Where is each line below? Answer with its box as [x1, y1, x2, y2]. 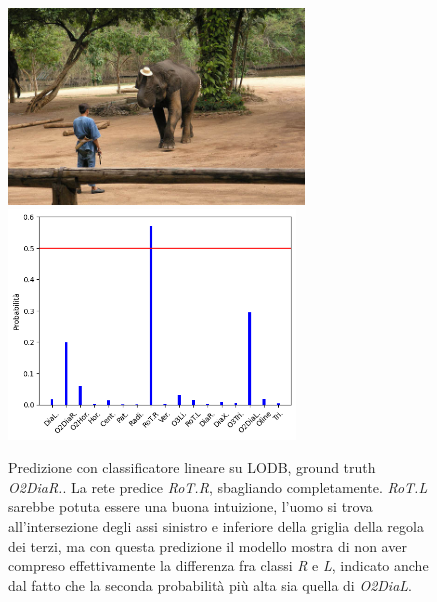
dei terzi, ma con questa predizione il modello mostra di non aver [8, 535, 407, 556]
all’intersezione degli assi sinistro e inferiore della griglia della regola [8, 516, 424, 537]
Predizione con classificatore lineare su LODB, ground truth [8, 457, 376, 478]
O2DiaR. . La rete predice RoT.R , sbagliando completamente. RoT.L [8, 476, 428, 497]
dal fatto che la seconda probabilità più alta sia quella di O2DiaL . [8, 574, 412, 595]
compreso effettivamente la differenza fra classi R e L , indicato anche [8, 555, 429, 576]
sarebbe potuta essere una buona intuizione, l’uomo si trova [8, 496, 373, 517]
